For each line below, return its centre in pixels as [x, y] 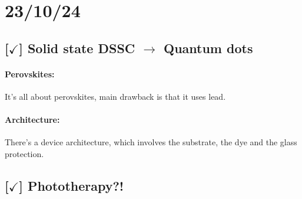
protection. [24, 153]
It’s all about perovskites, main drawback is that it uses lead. [115, 96]
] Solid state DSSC [77, 48]
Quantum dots [208, 48]
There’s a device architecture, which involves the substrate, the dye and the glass [151, 142]
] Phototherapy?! [72, 185]
